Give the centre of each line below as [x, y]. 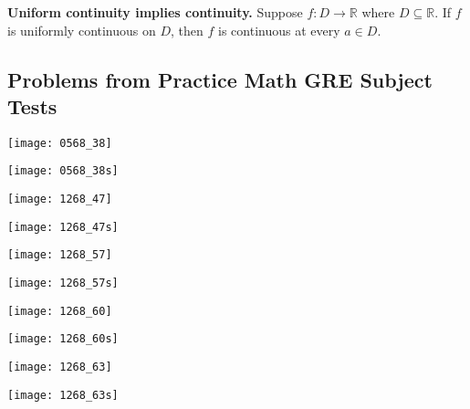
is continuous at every [279, 30]
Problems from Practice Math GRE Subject [220, 79]
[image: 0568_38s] [63, 171]
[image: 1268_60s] [63, 339]
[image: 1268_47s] [63, 227]
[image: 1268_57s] [63, 283]
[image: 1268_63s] [63, 395]
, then [187, 30]
